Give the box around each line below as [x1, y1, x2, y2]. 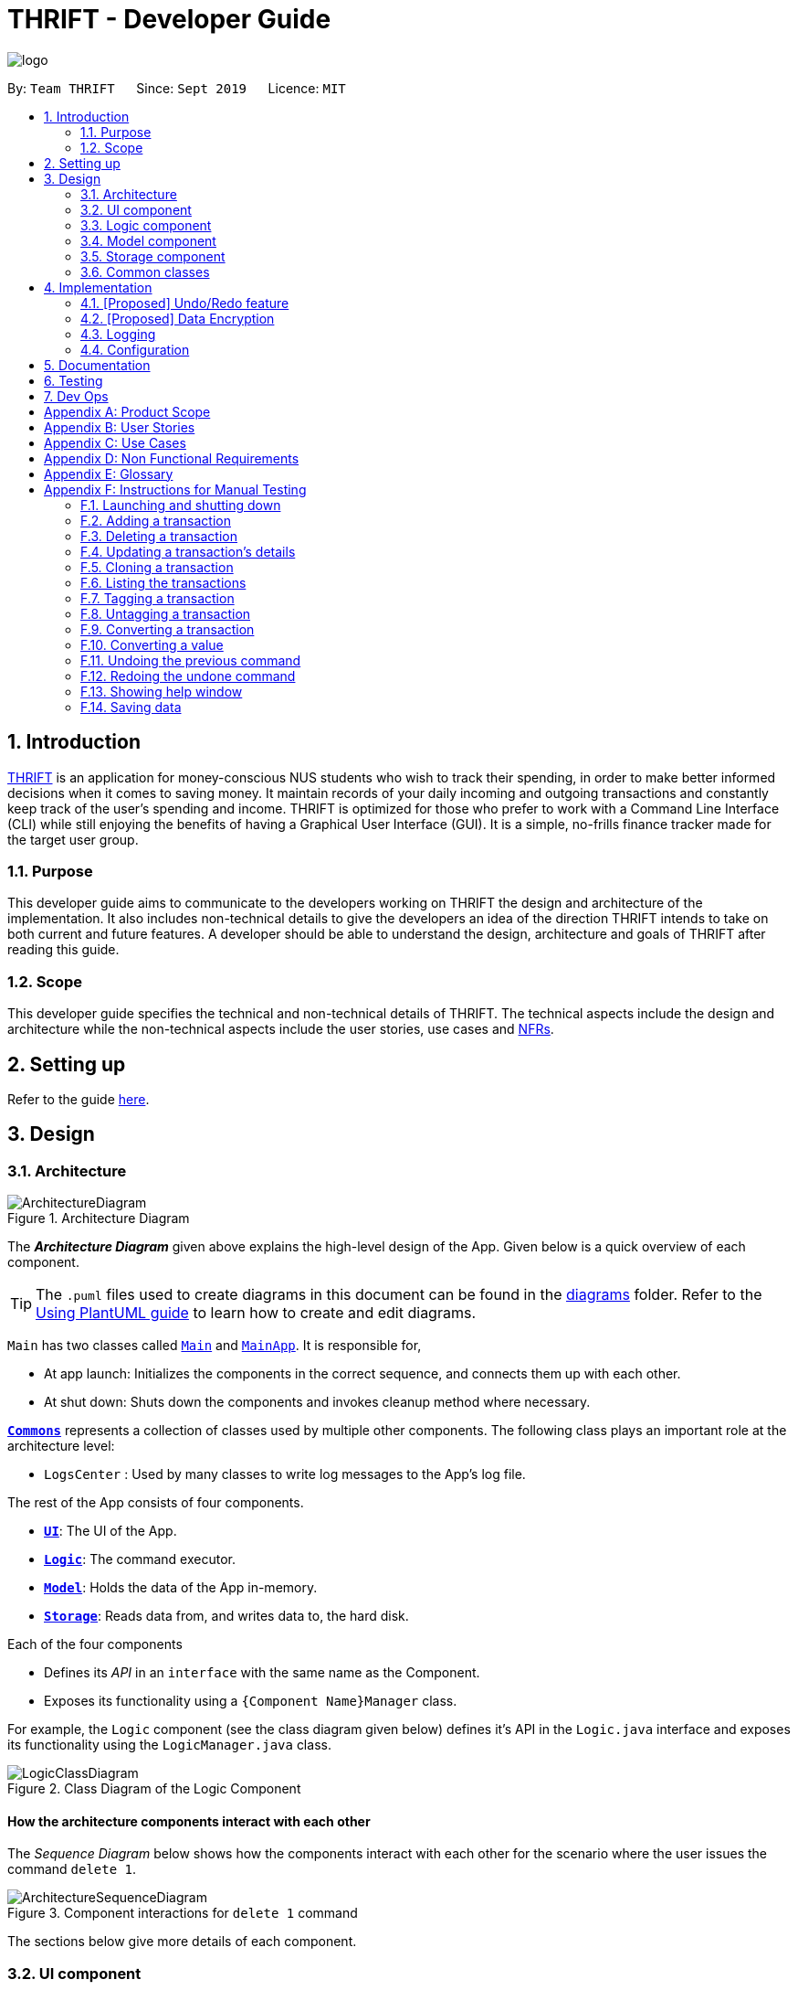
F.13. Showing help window [80, 683, 243, 699]
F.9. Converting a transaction [80, 621, 255, 637]
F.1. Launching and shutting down [80, 496, 281, 513]
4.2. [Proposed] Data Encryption [80, 310, 275, 326]
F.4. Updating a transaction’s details [80, 543, 296, 559]
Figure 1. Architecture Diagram [7, 1210, 190, 1227]
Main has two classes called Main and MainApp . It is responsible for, [7, 1337, 422, 1354]
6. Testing [44, 372, 103, 388]
